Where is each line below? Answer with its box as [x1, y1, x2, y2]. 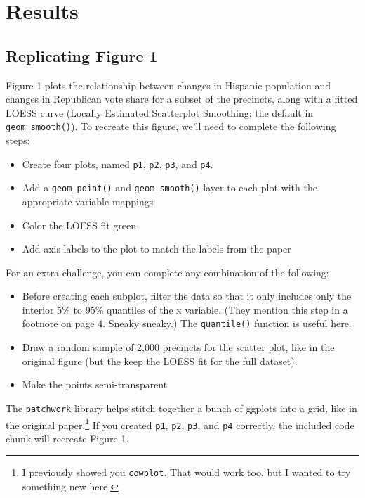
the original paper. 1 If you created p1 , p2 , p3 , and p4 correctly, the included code [6, 415, 354, 432]
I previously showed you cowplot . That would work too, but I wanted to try [22, 465, 351, 480]
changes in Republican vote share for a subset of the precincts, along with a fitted [6, 91, 358, 106]
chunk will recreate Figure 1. [6, 430, 129, 445]
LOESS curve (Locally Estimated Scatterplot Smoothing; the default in [6, 105, 314, 120]
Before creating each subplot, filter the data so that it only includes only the [22, 288, 352, 303]
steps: [6, 133, 30, 148]
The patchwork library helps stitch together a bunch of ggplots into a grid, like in [6, 400, 357, 415]
